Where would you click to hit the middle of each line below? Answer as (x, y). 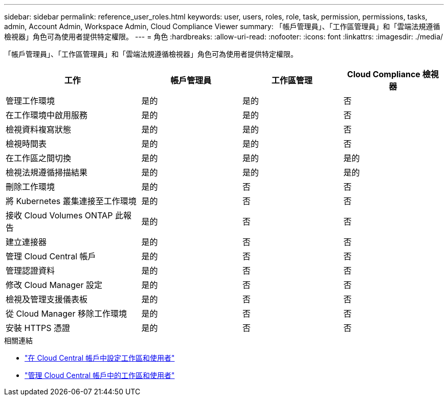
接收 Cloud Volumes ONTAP (59, 215)
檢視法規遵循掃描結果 (47, 172)
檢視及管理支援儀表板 (47, 299)
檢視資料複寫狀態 (39, 129)
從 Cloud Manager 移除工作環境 (66, 314)
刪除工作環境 (30, 187)
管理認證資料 (30, 271)
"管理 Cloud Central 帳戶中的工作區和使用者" (100, 375)
